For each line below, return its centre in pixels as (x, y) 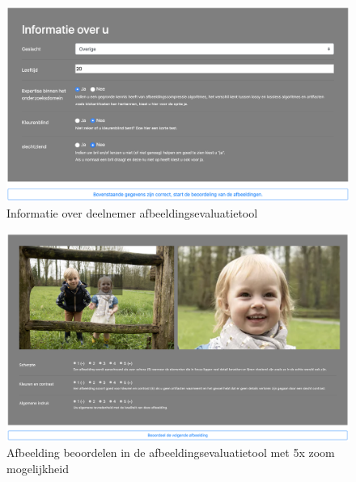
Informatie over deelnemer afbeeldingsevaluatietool (132, 212)
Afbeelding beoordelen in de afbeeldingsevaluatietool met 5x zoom (171, 452)
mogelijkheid (38, 468)
